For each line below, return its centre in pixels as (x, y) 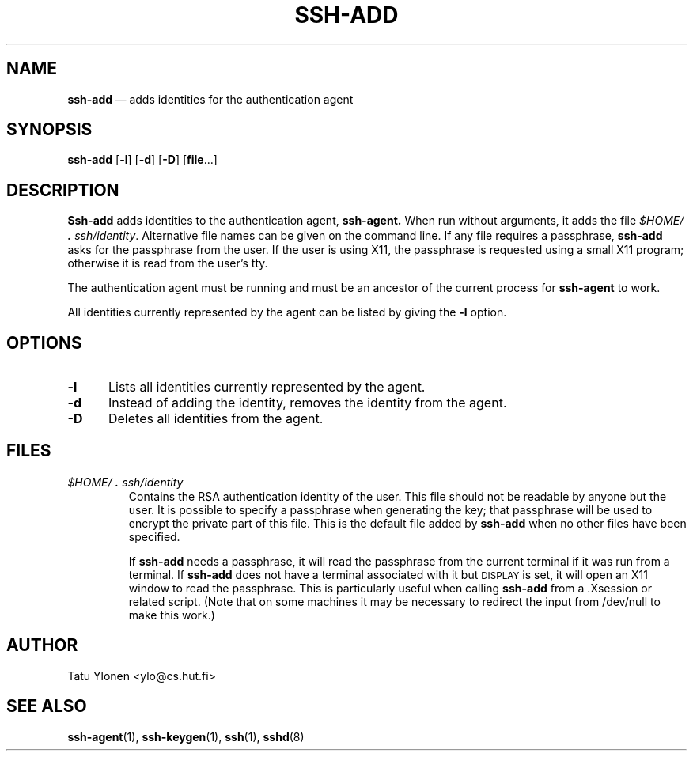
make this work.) (172, 615)
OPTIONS (44, 343)
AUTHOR (42, 645)
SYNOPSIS (49, 130)
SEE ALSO (47, 706)
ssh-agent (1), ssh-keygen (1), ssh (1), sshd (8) (186, 736)
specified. (154, 536)
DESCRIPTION (63, 190)
